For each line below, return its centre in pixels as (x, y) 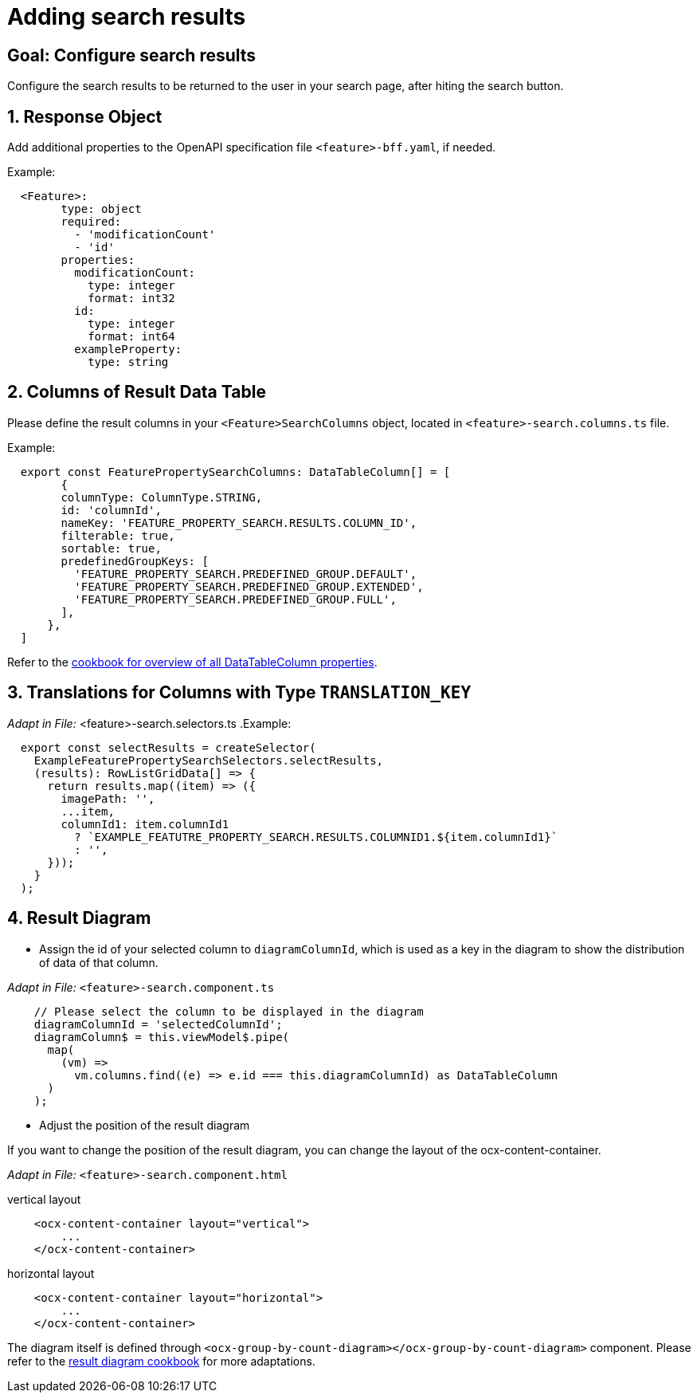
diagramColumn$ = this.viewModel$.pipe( (162, 1037)
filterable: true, (118, 535)
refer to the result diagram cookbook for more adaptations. (161, 1361)
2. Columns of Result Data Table (137, 392)
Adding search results (127, 17)
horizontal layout (51, 1273)
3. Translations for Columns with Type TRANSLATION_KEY (239, 693)
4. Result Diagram (79, 918)
